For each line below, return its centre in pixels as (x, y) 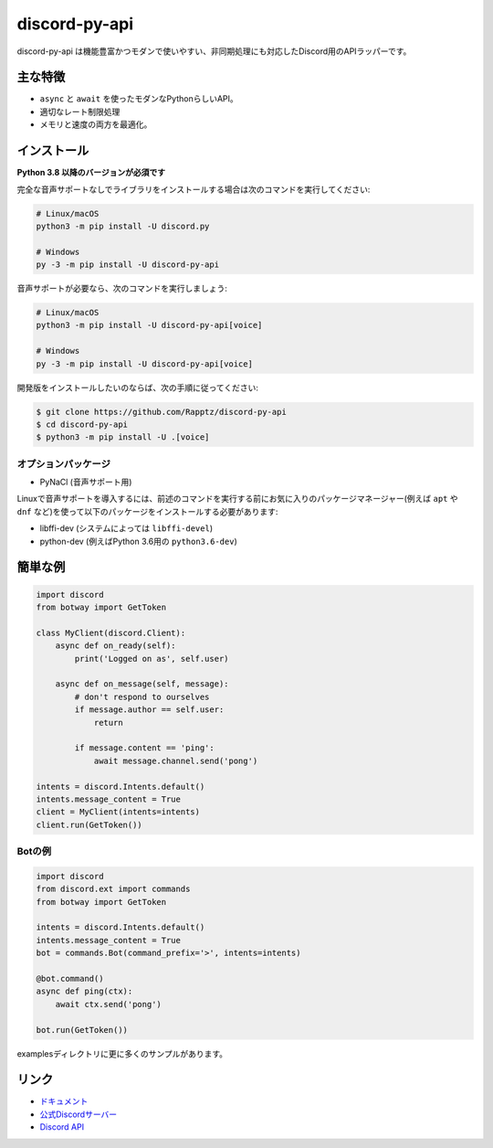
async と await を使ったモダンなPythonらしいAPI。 (139, 99)
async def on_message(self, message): (142, 684)
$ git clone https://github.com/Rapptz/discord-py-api (161, 412)
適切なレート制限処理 (80, 112)
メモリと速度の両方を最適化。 (96, 124)
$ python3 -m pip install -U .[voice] (123, 437)
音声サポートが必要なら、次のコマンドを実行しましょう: (122, 289)
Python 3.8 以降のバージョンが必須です (91, 173)
